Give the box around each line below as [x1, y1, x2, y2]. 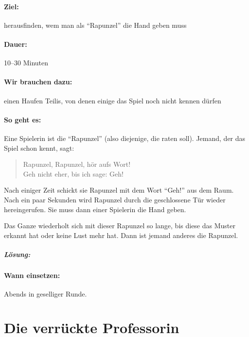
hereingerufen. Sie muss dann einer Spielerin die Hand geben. [4, 204, 186, 214]
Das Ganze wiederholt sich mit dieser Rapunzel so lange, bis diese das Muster [4, 220, 235, 231]
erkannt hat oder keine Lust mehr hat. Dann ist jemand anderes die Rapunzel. [4, 230, 238, 240]
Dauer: [4, 39, 27, 49]
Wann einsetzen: [4, 270, 60, 280]
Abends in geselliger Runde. [4, 289, 87, 299]
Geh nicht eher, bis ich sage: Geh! [23, 168, 124, 178]
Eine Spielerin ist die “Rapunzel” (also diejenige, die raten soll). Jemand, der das [4, 133, 246, 143]
